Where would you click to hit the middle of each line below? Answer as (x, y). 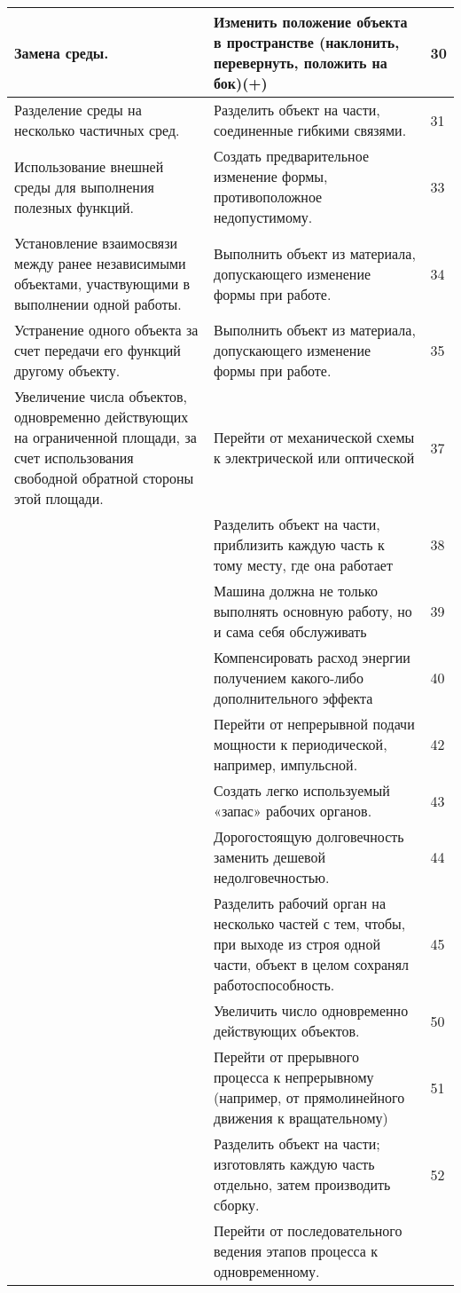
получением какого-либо (289, 678)
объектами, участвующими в (102, 284)
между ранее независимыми (100, 263)
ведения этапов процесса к (296, 1251)
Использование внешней (89, 166)
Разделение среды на (78, 110)
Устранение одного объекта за (106, 330)
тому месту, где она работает (303, 565)
